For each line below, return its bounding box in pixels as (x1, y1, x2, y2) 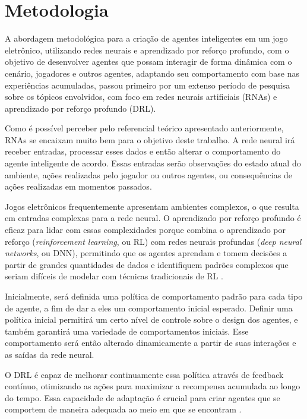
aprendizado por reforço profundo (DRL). (5, 102, 156, 114)
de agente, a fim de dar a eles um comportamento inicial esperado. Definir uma (5, 301, 293, 314)
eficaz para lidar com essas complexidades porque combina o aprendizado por (5, 223, 286, 236)
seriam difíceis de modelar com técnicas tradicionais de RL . (5, 270, 223, 282)
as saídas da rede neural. (5, 348, 94, 360)
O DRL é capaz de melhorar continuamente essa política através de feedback (5, 368, 284, 380)
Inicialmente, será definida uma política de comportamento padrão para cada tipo (5, 290, 303, 302)
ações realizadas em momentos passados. (5, 180, 152, 193)
